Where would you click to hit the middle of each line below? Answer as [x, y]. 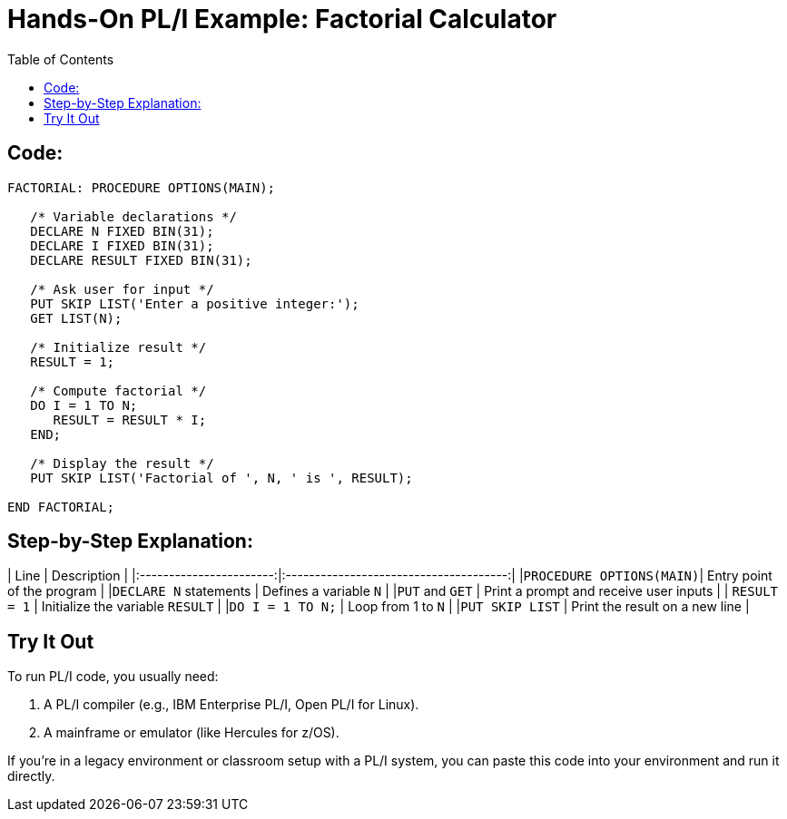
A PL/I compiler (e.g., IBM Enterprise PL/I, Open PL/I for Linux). [231, 705]
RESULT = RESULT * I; [130, 419]
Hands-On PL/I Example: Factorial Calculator [282, 19]
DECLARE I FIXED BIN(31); [122, 245]
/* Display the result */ [122, 463]
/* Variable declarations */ [133, 216]
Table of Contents [61, 59]
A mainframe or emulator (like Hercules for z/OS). [192, 733]
